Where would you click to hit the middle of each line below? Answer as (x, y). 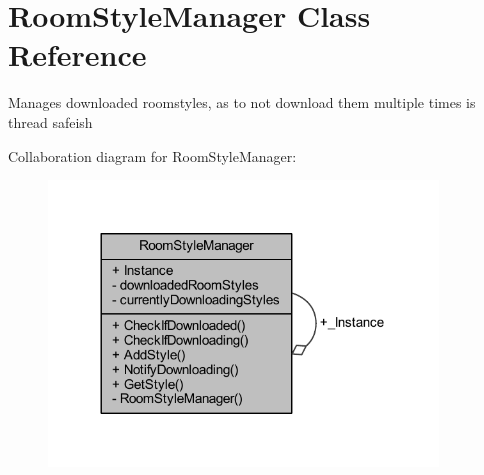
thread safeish (50, 121)
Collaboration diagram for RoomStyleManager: (152, 155)
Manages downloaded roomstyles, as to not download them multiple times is (242, 102)
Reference (77, 54)
